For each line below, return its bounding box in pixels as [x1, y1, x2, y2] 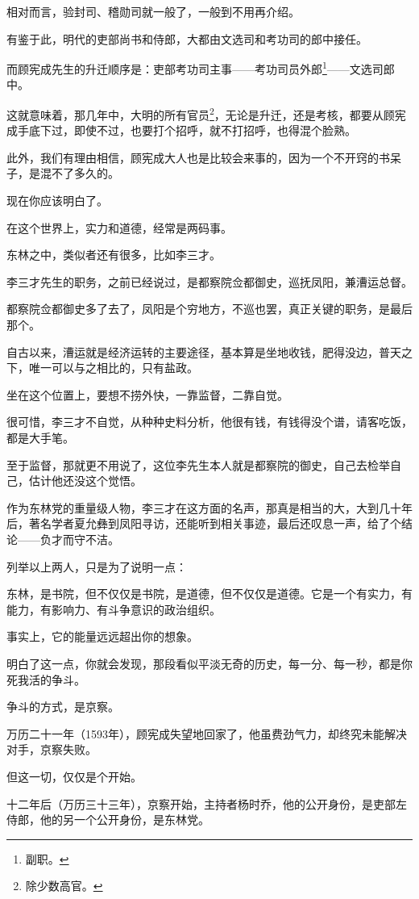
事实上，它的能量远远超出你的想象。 [6, 628, 198, 645]
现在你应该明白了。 [6, 192, 108, 209]
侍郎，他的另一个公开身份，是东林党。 [6, 811, 209, 828]
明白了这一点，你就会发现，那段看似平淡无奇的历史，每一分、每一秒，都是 [6, 654, 401, 671]
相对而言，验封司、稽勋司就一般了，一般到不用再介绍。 [6, 3, 300, 19]
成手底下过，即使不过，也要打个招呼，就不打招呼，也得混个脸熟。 [6, 122, 356, 139]
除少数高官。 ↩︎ [25, 877, 103, 894]
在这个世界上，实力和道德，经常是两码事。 [6, 219, 232, 236]
